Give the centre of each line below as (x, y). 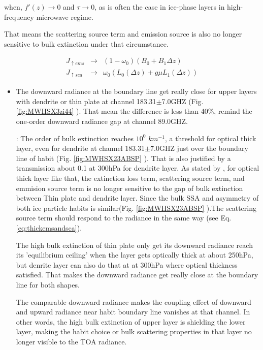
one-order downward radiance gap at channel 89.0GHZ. (102, 121)
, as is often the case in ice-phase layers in (160, 7)
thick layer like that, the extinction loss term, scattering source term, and (130, 178)
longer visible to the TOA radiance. (71, 341)
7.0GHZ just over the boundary (199, 148)
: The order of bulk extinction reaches (75, 138)
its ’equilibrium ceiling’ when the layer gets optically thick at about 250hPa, (135, 255)
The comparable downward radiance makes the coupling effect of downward (134, 301)
